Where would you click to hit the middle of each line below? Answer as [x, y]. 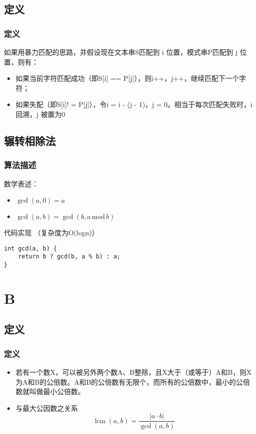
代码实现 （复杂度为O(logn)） [52, 233]
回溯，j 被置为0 [40, 114]
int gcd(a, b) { [31, 248]
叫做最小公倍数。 [57, 391]
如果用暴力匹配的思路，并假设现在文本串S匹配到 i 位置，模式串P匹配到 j [121, 52]
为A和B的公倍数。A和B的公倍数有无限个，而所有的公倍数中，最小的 [126, 381]
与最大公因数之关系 [47, 408]
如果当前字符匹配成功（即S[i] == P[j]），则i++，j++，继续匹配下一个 [127, 78]
